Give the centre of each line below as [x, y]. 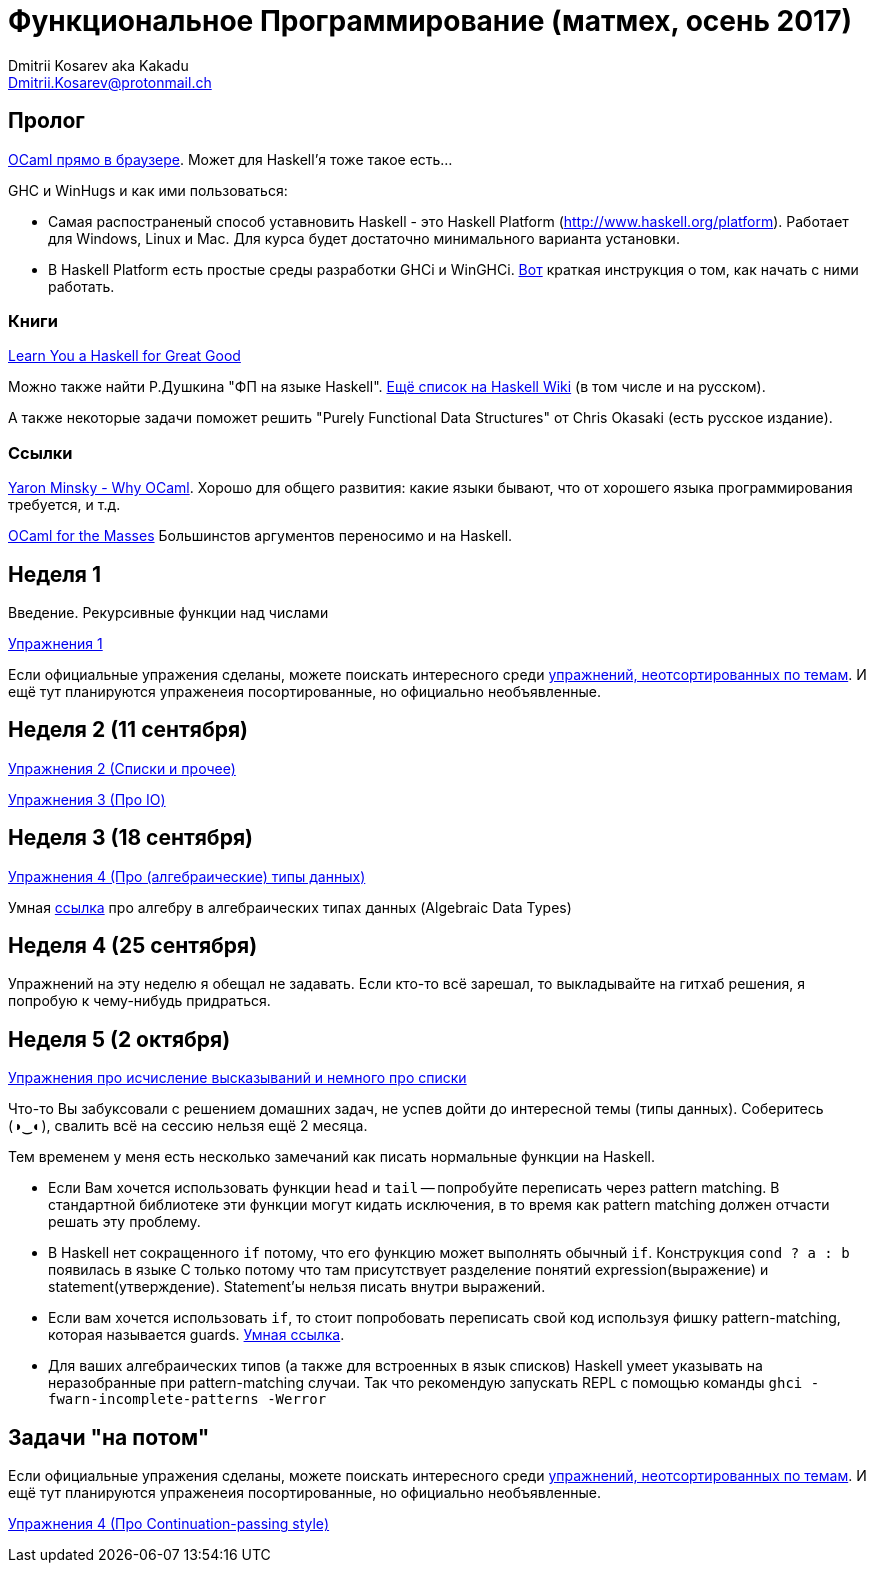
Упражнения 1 [55, 643]
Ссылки [40, 452]
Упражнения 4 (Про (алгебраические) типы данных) [187, 876]
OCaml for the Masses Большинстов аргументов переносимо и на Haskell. [260, 536]
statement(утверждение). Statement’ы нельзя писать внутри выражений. [297, 1287]
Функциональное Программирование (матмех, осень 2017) [430, 21]
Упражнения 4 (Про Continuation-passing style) [169, 1524]
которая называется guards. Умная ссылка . [196, 1335]
